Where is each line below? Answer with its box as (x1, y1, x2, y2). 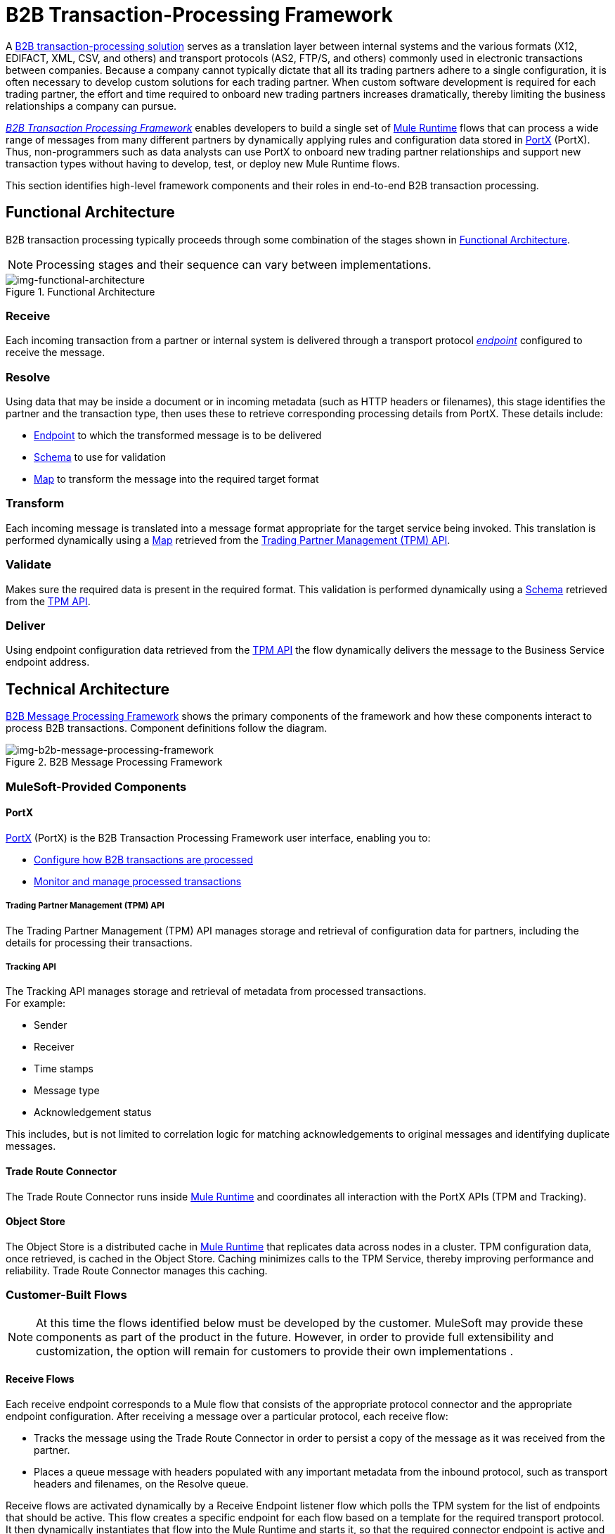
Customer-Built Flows (6, 1288, 127, 1302)
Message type (34, 1084, 100, 1097)
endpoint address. (6, 656, 90, 668)
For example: (6, 997, 66, 1010)
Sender (34, 1019, 67, 1032)
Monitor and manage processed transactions (34, 875, 242, 887)
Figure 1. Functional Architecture (6, 285, 155, 298)
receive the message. (6, 346, 105, 359)
